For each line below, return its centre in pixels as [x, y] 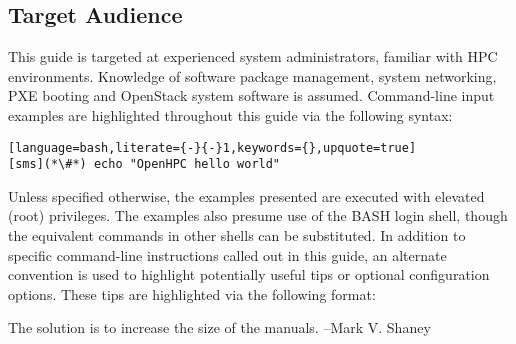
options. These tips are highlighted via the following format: [192, 293]
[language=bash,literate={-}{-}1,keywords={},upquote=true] [212, 147]
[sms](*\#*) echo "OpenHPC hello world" [144, 164]
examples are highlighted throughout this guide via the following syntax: [230, 114]
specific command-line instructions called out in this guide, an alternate [227, 254]
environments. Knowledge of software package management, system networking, [252, 75]
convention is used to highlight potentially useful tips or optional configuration [249, 274]
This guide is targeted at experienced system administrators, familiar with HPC [253, 56]
